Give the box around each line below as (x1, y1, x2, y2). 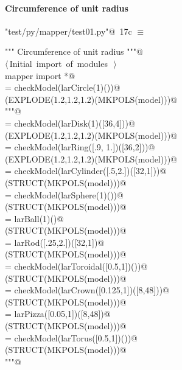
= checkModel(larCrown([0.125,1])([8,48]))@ (5, 284, 170, 296)
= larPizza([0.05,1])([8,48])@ (5, 307, 111, 320)
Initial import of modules (9, 57, 108, 69)
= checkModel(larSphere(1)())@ (5, 188, 124, 201)
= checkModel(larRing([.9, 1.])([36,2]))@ (5, 141, 155, 153)
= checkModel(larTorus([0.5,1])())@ (5, 331, 138, 344)
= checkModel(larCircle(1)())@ (5, 81, 121, 94)
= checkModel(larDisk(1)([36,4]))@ (5, 116, 135, 129)
